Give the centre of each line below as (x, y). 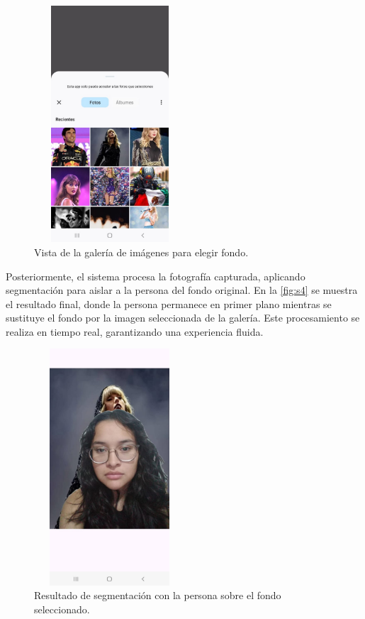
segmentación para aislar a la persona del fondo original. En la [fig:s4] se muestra (182, 290)
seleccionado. (62, 609)
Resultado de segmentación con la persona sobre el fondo (158, 595)
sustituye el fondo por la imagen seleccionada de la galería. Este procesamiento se (183, 318)
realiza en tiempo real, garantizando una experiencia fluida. (135, 331)
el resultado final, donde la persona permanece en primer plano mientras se (169, 303)
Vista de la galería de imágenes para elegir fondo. (141, 252)
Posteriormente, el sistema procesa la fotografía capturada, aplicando (156, 276)
